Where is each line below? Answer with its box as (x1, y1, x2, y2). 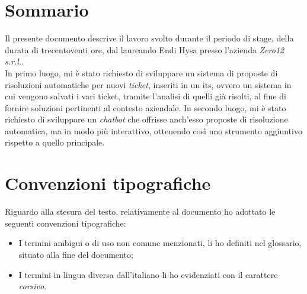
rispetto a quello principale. (5, 136, 105, 148)
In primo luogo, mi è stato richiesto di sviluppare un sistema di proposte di (5, 66, 278, 79)
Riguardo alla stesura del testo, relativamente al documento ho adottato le (5, 205, 276, 218)
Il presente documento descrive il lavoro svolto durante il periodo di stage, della (5, 32, 294, 44)
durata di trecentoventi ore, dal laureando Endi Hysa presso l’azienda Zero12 (5, 43, 284, 56)
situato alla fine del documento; (18, 248, 133, 260)
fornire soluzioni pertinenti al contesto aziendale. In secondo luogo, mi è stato (5, 101, 286, 114)
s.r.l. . (5, 55, 24, 67)
